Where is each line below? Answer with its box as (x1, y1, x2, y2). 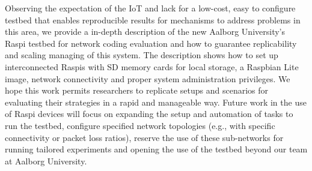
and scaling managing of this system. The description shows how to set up (5, 49, 278, 61)
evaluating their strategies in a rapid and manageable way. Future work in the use (5, 95, 307, 108)
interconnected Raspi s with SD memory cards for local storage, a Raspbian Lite (5, 60, 299, 73)
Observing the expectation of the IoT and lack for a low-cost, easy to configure (5, 2, 296, 14)
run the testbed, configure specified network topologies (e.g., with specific (5, 119, 275, 131)
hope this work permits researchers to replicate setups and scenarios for (5, 84, 269, 97)
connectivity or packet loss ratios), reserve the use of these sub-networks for (5, 131, 284, 143)
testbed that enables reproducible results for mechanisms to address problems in (5, 13, 301, 26)
